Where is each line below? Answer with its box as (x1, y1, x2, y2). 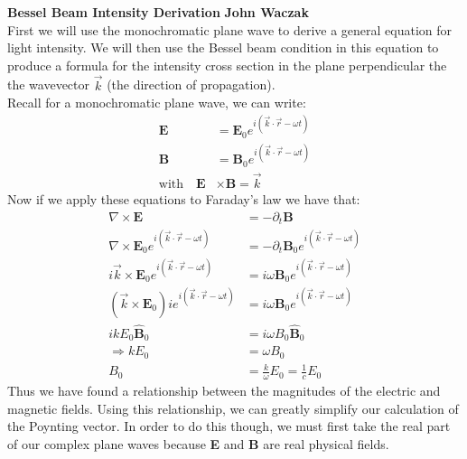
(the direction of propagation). (107, 75, 276, 94)
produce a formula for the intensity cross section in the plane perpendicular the (7, 55, 447, 74)
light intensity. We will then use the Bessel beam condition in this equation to (7, 38, 439, 57)
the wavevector (7, 75, 90, 94)
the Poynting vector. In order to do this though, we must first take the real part (7, 417, 451, 436)
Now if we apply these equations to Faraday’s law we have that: (7, 190, 360, 208)
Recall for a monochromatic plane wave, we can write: (7, 93, 306, 112)
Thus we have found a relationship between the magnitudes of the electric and (7, 381, 441, 400)
